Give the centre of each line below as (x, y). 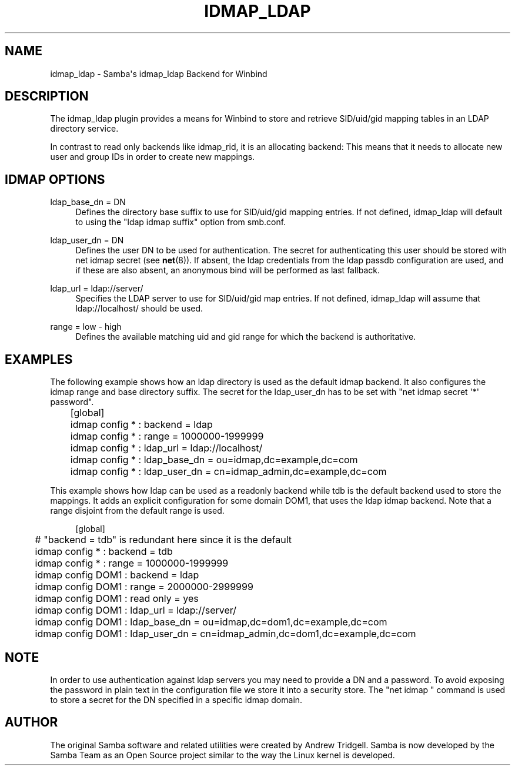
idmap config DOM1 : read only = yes (117, 599)
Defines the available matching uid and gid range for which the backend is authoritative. (246, 337)
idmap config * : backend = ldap (141, 425)
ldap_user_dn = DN (87, 240)
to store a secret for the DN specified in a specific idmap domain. (176, 699)
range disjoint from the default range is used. (137, 511)
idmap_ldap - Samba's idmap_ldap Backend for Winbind (159, 73)
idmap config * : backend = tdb (104, 552)
